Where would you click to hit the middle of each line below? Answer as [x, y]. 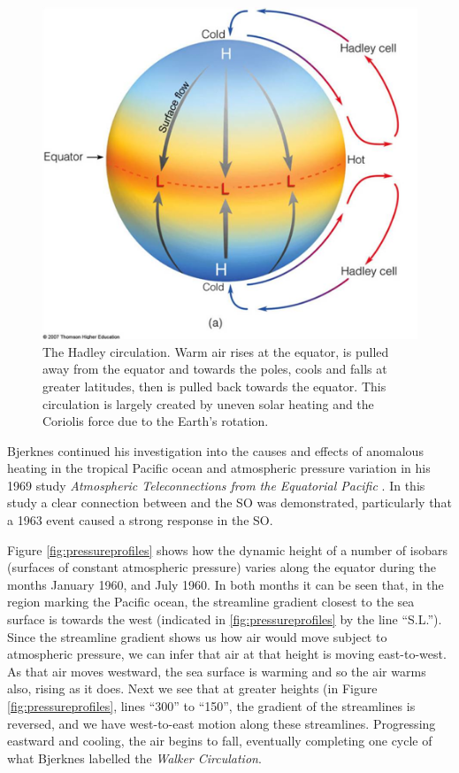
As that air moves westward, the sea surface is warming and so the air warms [217, 671]
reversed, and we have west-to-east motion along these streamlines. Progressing [222, 723]
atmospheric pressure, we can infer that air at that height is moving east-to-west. [227, 654]
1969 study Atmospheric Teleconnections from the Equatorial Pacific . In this [216, 485]
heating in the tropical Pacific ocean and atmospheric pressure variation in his [219, 468]
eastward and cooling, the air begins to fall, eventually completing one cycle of [220, 741]
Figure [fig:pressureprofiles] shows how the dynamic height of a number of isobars [227, 549]
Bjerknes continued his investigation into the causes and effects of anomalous [215, 450]
